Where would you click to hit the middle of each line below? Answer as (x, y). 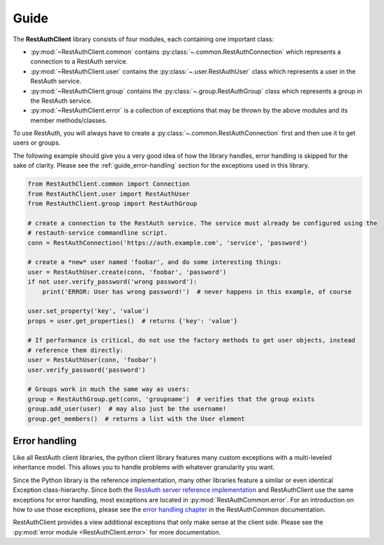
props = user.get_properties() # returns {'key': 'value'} (133, 321)
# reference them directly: (75, 350)
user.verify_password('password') (87, 370)
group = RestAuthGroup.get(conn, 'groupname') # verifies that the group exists (171, 399)
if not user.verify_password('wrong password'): (112, 282)
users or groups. (37, 143)
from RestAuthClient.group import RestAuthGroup (112, 204)
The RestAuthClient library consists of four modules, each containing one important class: (143, 39)
